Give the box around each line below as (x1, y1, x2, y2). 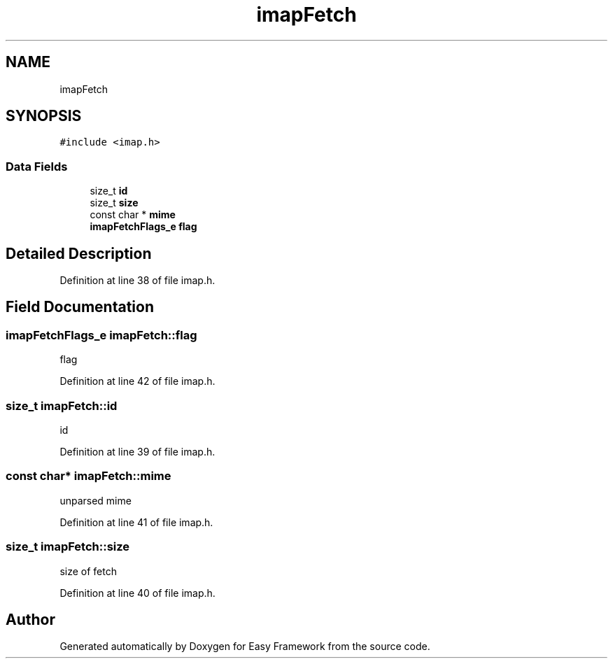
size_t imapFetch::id (6, 398, 118, 413)
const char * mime (90, 209, 176, 221)
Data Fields (6, 159, 68, 174)
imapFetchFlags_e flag (90, 220, 197, 233)
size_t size (90, 197, 139, 209)
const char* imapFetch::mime (6, 469, 171, 483)
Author (6, 610, 55, 628)
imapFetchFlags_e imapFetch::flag (6, 327, 197, 342)
